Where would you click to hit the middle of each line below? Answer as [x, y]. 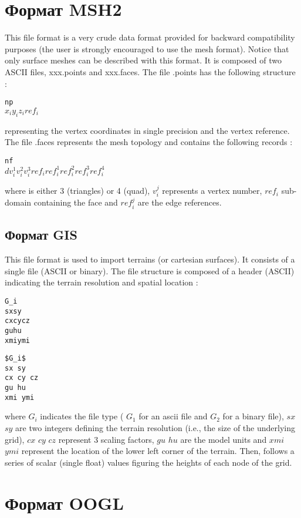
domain [18, 202]
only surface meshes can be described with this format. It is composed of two [143, 60]
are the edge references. [180, 202]
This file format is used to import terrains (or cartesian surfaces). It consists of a [150, 259]
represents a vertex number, [212, 191]
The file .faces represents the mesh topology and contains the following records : [149, 142]
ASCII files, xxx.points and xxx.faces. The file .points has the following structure [150, 71]
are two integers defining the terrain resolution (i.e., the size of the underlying [155, 428]
